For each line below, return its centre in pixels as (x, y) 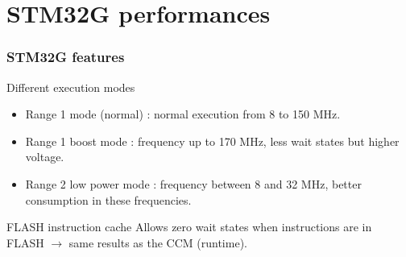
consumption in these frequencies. (108, 199)
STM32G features (66, 57)
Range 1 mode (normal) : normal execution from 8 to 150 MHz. (183, 114)
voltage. (45, 157)
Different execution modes (71, 87)
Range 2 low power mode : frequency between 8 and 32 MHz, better (193, 183)
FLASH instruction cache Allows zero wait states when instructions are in (189, 227)
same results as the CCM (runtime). (158, 242)
